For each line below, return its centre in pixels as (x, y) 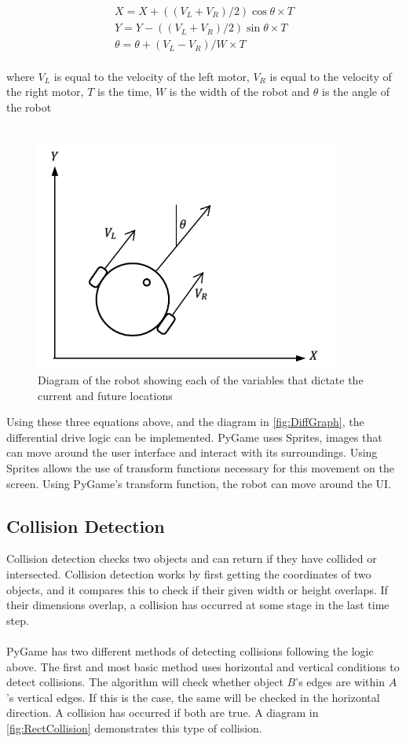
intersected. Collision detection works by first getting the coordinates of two (189, 574)
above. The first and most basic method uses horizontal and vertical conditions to (203, 666)
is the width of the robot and (240, 92)
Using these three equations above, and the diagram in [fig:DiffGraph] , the (185, 422)
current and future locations (105, 395)
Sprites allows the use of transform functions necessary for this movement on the (200, 468)
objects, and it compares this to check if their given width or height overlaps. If (197, 589)
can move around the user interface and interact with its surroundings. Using (192, 452)
